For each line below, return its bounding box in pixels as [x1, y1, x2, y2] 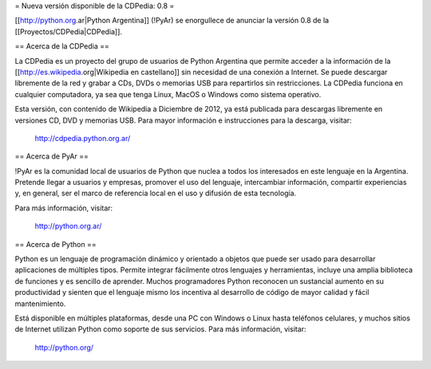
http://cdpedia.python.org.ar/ [34, 133, 131, 143]
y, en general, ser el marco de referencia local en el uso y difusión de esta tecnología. [14, 188, 297, 198]
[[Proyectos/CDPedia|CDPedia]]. [14, 26, 123, 36]
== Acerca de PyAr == [14, 151, 89, 161]
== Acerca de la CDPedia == [14, 41, 109, 51]
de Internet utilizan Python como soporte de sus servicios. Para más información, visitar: [14, 324, 306, 334]
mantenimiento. [14, 299, 66, 308]
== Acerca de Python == [14, 239, 97, 249]
